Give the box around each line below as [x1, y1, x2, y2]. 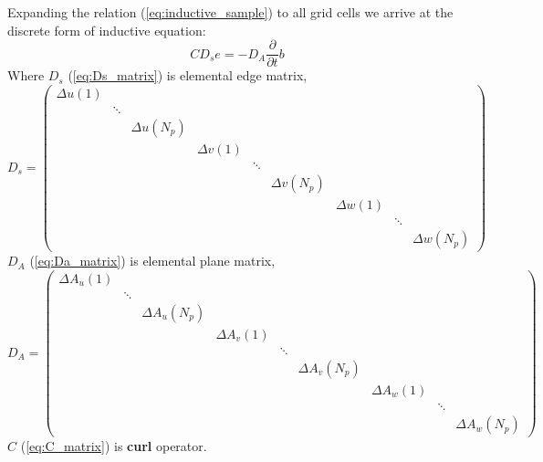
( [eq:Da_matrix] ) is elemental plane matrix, [29, 251, 276, 270]
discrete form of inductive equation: [7, 20, 206, 39]
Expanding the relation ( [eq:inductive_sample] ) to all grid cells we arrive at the [7, 3, 454, 21]
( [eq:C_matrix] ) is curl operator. [20, 436, 207, 456]
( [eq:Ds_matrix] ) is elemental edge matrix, [68, 66, 308, 85]
